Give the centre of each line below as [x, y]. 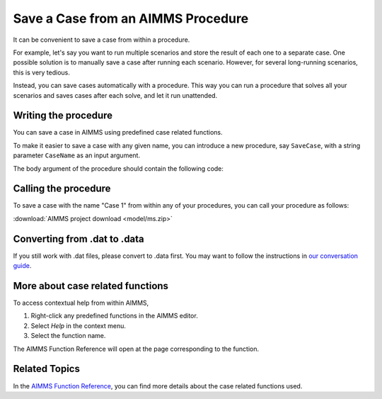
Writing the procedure [63, 116]
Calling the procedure [62, 189]
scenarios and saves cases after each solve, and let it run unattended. [115, 95]
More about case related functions [91, 286]
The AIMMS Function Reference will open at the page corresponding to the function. [136, 349]
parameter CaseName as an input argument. [77, 155]
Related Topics [47, 369]
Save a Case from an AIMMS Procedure [131, 18]
